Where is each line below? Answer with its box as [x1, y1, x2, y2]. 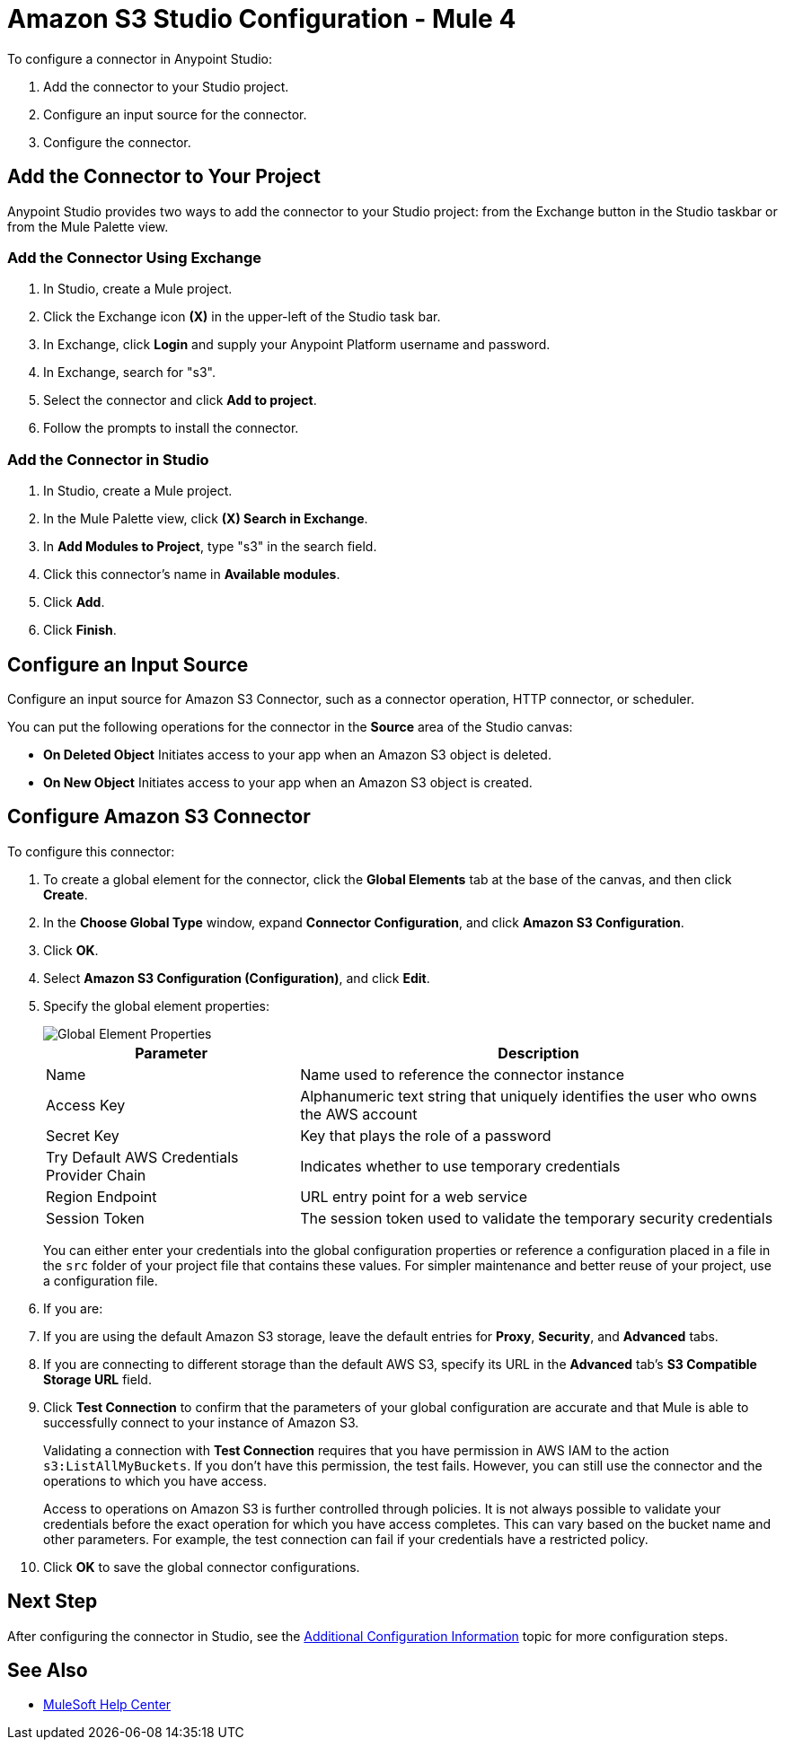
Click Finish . [43, 622, 117, 638]
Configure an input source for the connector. [43, 106, 307, 122]
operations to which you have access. [43, 1472, 268, 1488]
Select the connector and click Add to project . [43, 392, 317, 408]
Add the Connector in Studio [7, 450, 209, 469]
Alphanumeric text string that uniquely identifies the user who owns [300, 1086, 757, 1105]
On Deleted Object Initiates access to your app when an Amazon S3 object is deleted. [43, 746, 551, 762]
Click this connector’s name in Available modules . [43, 566, 340, 583]
